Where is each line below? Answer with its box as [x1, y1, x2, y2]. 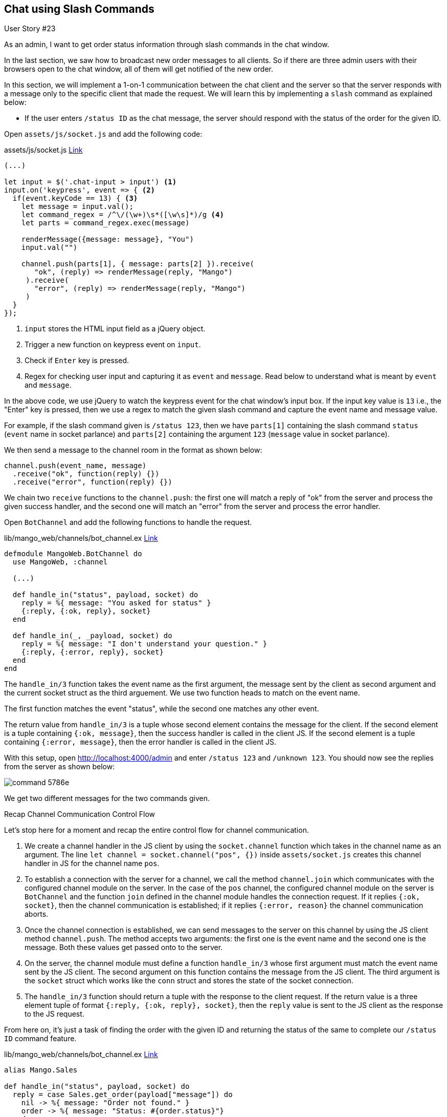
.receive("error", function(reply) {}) [12, 478, 172, 487]
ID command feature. [4, 1034, 77, 1043]
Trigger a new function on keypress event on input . [25, 340, 201, 349]
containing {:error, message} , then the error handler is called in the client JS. [4, 737, 276, 747]
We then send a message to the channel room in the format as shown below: [4, 446, 262, 455]
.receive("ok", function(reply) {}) [12, 470, 160, 478]
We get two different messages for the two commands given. [4, 794, 210, 803]
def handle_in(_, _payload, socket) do [12, 631, 172, 640]
